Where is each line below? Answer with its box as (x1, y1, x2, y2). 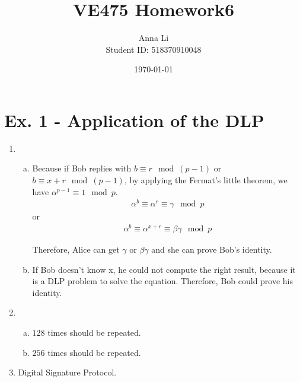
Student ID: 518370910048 (106, 43, 202, 55)
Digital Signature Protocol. (18, 366, 117, 378)
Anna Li (138, 31, 169, 44)
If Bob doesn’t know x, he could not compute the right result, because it (32, 263, 296, 275)
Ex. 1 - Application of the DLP (4, 107, 264, 132)
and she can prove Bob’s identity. (151, 243, 272, 256)
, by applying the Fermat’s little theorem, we (124, 174, 288, 186)
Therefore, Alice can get (32, 243, 120, 256)
